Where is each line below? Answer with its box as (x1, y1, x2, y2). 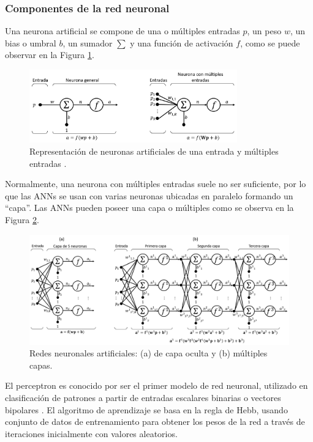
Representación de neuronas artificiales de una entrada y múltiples (29, 144, 279, 157)
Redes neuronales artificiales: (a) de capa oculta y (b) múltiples (29, 347, 268, 359)
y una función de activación (130, 36, 233, 49)
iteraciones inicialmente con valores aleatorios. (5, 427, 178, 440)
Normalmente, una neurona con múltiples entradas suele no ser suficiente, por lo (5, 177, 306, 190)
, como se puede (240, 36, 300, 49)
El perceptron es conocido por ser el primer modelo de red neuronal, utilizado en (5, 379, 308, 392)
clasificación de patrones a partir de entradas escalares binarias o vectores (5, 391, 281, 403)
